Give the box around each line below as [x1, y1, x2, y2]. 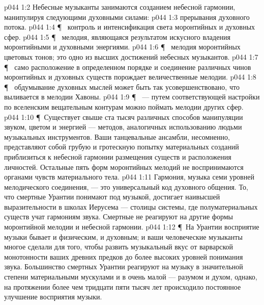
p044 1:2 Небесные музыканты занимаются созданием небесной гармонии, [4, 2, 236, 12]
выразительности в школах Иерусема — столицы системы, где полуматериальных [4, 201, 258, 212]
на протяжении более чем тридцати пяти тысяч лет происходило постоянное [4, 281, 241, 292]
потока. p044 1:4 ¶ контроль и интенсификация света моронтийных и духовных [4, 21, 255, 32]
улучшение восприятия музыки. [4, 291, 102, 302]
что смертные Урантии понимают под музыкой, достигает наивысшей [4, 191, 220, 202]
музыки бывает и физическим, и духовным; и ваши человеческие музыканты [4, 231, 243, 242]
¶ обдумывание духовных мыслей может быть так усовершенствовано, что [4, 81, 240, 92]
